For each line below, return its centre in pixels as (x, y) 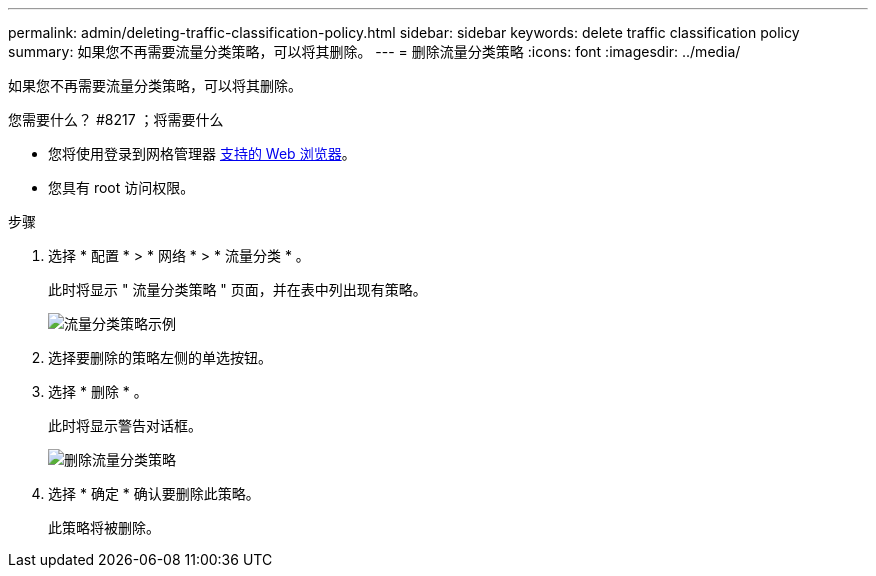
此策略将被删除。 (104, 527)
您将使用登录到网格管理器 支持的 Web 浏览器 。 (202, 153)
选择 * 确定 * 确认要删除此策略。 (154, 493)
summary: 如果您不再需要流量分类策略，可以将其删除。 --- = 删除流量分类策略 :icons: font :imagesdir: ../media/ (374, 51)
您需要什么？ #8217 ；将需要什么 (116, 119)
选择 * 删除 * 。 (98, 391)
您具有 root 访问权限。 (121, 187)
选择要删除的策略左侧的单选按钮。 (160, 357)
